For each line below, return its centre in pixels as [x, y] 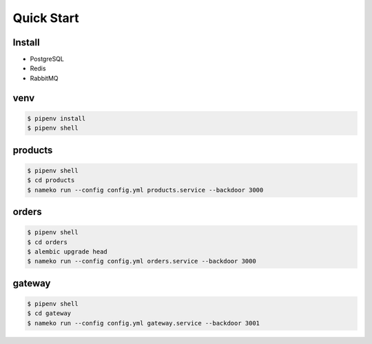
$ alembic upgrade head [68, 251]
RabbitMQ [44, 78]
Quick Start [46, 18]
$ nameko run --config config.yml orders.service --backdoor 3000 [142, 261]
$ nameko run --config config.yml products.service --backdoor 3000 [145, 190]
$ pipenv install [56, 118]
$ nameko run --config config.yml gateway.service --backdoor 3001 [144, 323]
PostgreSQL [47, 59]
